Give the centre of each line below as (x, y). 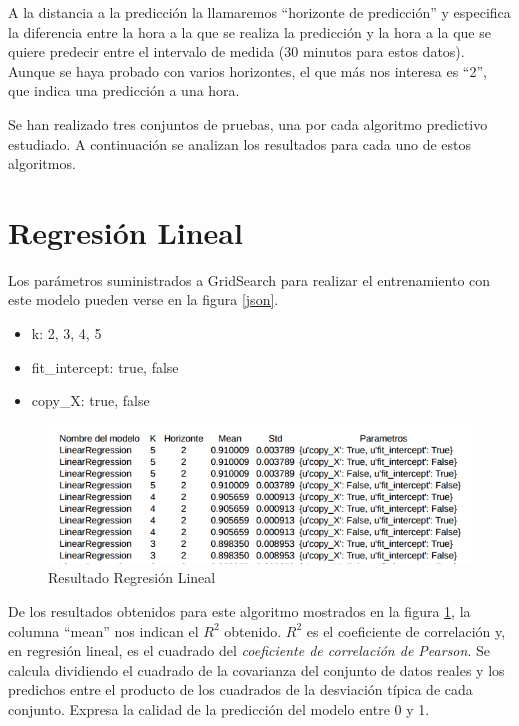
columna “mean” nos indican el (103, 630)
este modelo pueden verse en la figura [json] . (143, 299)
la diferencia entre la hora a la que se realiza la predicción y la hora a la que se (249, 31)
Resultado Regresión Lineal (132, 577)
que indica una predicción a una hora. (124, 90)
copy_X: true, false (90, 400)
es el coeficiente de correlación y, (406, 630)
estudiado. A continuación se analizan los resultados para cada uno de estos (239, 143)
